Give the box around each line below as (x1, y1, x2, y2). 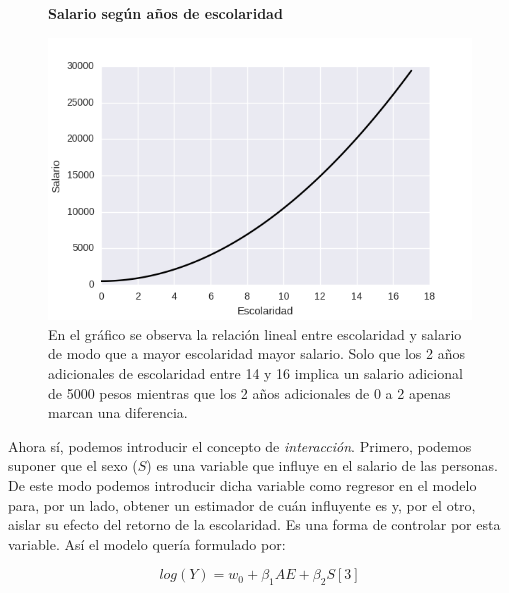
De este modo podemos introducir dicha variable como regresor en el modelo (8, 475, 477, 495)
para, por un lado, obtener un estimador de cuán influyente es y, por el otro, (8, 494, 476, 515)
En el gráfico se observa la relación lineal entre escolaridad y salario (48, 323, 462, 344)
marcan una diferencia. (48, 402, 188, 423)
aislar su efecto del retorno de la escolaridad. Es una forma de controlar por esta (8, 514, 501, 535)
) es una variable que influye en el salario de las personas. (146, 455, 498, 476)
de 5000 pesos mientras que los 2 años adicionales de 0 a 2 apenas (48, 382, 451, 403)
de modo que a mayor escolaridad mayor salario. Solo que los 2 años (48, 343, 465, 364)
